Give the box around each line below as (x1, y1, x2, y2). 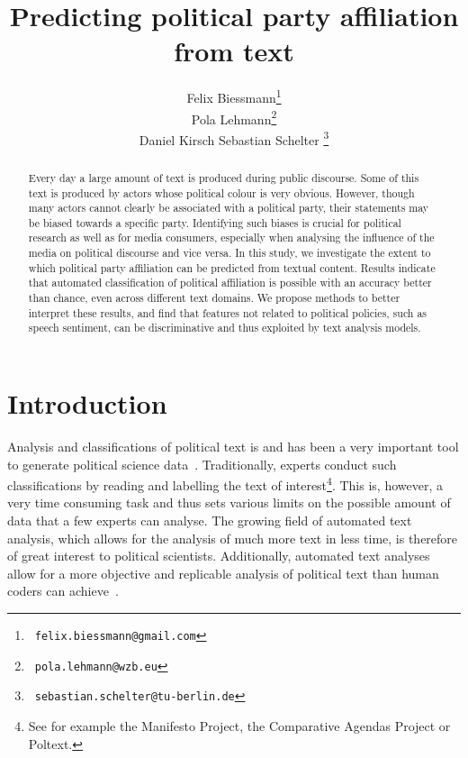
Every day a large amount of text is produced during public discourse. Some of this (28, 169, 419, 185)
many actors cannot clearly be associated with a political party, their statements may (28, 200, 429, 215)
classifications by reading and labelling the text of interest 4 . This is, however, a (7, 473, 443, 494)
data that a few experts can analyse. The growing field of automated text (7, 511, 412, 530)
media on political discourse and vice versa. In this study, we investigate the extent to (28, 245, 431, 260)
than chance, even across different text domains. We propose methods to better (28, 290, 400, 306)
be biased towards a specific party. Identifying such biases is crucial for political (28, 215, 401, 230)
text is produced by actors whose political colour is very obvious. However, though (28, 185, 415, 200)
